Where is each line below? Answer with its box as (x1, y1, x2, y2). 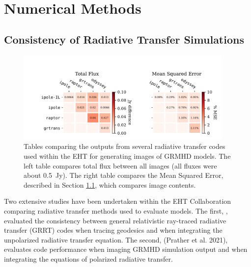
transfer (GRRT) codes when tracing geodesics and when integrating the (4, 225, 223, 235)
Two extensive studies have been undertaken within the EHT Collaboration (4, 196, 231, 206)
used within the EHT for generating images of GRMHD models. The (24, 151, 231, 161)
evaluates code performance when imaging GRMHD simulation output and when (4, 244, 248, 254)
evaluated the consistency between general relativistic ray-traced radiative (4, 215, 226, 225)
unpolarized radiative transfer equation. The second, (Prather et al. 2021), (4, 234, 228, 244)
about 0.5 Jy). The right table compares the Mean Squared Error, (24, 170, 223, 180)
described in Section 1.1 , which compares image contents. (24, 179, 196, 190)
